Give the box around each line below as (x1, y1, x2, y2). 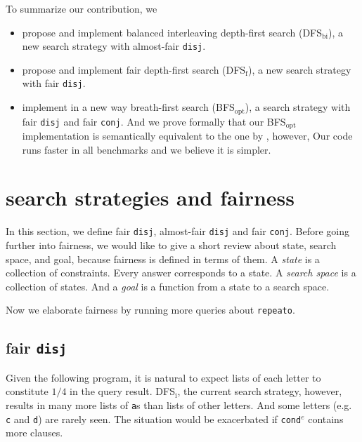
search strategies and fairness (6, 183, 295, 212)
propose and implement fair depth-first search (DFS (22, 62, 246, 76)
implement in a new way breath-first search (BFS (22, 100, 235, 114)
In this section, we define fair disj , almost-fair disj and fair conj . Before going (6, 224, 350, 239)
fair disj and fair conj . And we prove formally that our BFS (22, 114, 286, 128)
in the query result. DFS (70, 384, 175, 399)
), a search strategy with (245, 100, 351, 114)
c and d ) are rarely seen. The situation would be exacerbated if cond (6, 411, 302, 426)
